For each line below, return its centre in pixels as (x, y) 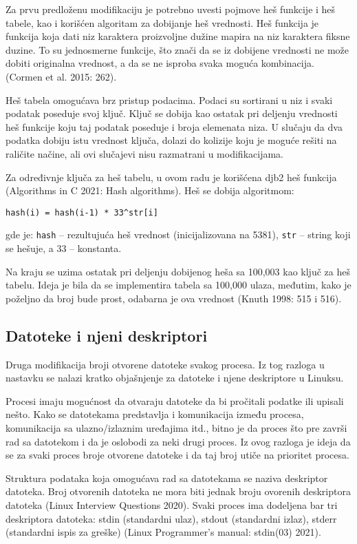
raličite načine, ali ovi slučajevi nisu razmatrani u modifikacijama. (144, 153)
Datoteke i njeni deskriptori (107, 335)
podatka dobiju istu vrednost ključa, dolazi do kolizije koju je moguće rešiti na (171, 140)
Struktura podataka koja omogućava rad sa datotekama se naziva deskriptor (167, 478)
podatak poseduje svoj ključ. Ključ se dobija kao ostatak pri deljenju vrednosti (172, 113)
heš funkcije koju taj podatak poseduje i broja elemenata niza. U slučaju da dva (174, 126)
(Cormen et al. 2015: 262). (61, 76)
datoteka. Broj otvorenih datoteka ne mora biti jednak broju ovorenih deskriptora (178, 491)
